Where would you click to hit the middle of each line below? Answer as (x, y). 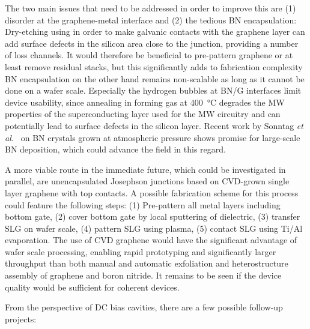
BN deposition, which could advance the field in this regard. (115, 149)
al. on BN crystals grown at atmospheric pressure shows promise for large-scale (153, 137)
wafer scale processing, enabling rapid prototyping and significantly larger (141, 251)
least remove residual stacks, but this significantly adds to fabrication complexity (154, 66)
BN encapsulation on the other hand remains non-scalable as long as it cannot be (155, 78)
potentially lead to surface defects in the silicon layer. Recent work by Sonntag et (154, 125)
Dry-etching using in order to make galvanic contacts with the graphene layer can (155, 32)
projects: (21, 318)
